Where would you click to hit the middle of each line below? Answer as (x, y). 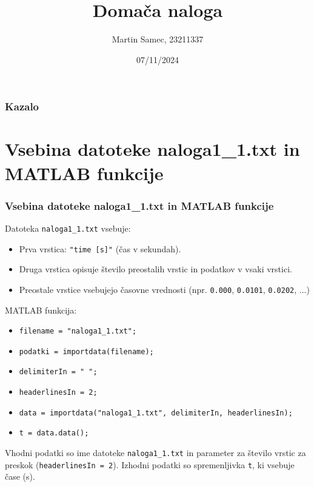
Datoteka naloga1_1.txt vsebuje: (68, 228)
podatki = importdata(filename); (86, 351)
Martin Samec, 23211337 (158, 39)
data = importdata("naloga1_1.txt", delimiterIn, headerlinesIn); (156, 413)
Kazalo (22, 106)
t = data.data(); (54, 433)
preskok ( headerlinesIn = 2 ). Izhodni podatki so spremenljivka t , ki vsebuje (150, 464)
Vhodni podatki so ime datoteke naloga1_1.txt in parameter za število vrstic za (155, 453)
